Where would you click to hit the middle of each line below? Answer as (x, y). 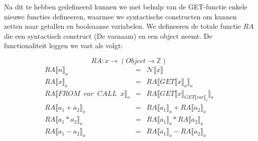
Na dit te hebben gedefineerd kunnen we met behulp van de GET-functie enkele (126, 6)
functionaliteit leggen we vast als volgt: (63, 45)
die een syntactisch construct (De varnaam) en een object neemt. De (108, 35)
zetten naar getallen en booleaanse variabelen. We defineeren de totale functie (123, 26)
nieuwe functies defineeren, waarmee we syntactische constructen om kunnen (121, 16)
